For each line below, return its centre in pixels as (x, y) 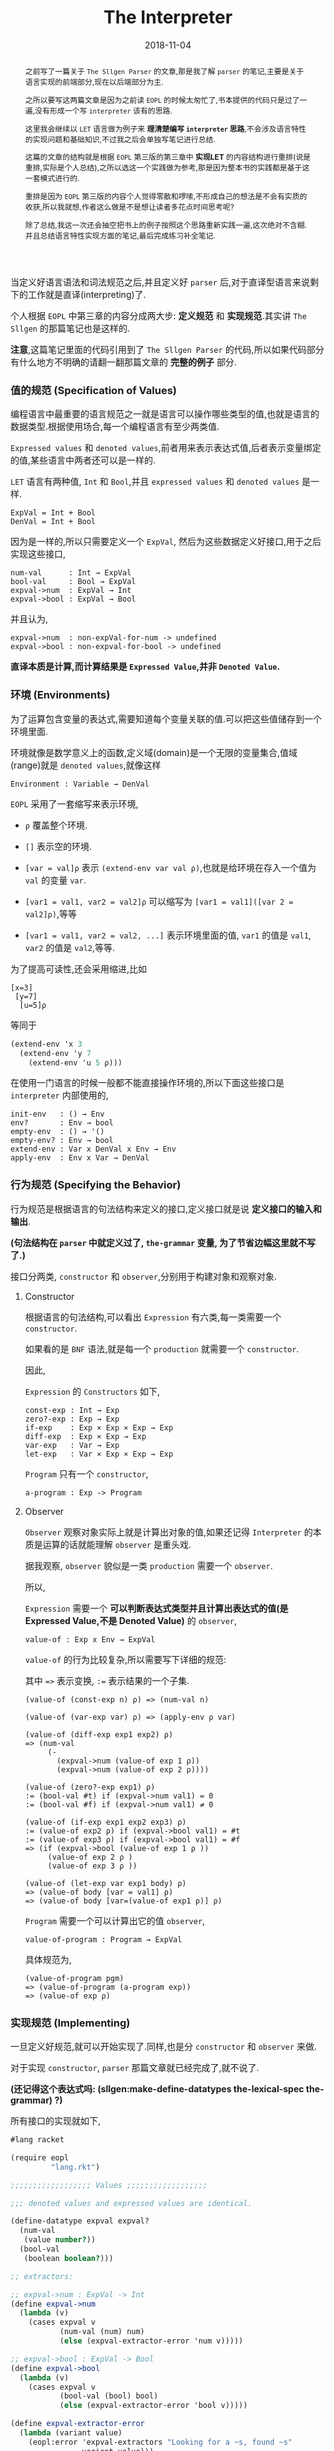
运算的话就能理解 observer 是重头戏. (117, 1544)
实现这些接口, (38, 554)
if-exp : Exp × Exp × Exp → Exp (99, 1427)
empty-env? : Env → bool (62, 1141)
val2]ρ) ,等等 (50, 913)
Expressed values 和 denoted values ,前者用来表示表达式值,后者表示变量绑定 (166, 448)
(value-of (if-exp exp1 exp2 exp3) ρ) (105, 1822)
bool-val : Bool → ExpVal (73, 582)
